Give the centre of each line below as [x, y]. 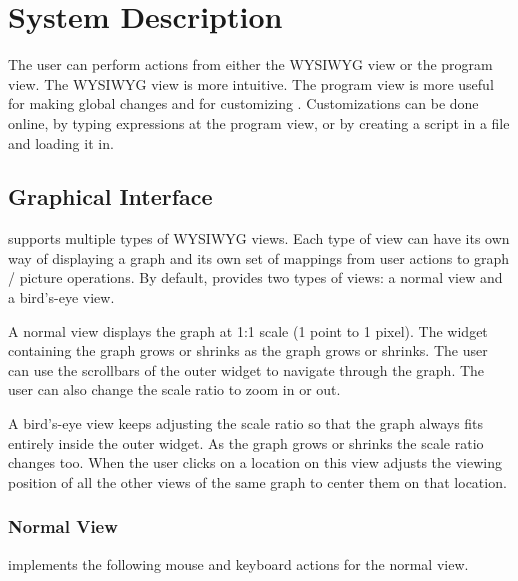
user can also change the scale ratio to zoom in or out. [174, 389]
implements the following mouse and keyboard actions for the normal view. [238, 563]
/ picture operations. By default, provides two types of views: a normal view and [255, 277]
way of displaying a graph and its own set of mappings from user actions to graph [259, 257]
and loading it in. [61, 142]
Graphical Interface [110, 196]
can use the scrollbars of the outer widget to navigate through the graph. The [246, 369]
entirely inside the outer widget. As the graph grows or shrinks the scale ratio [246, 442]
